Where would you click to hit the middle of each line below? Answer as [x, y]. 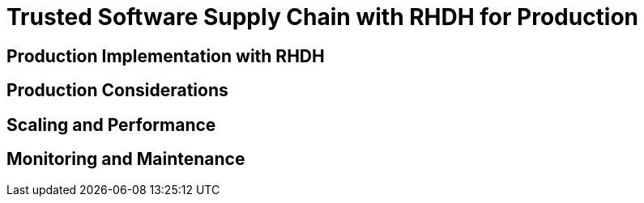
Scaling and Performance [111, 125]
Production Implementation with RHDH [166, 56]
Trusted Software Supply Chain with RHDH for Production [323, 17]
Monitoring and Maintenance [126, 159]
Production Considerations [117, 91]
